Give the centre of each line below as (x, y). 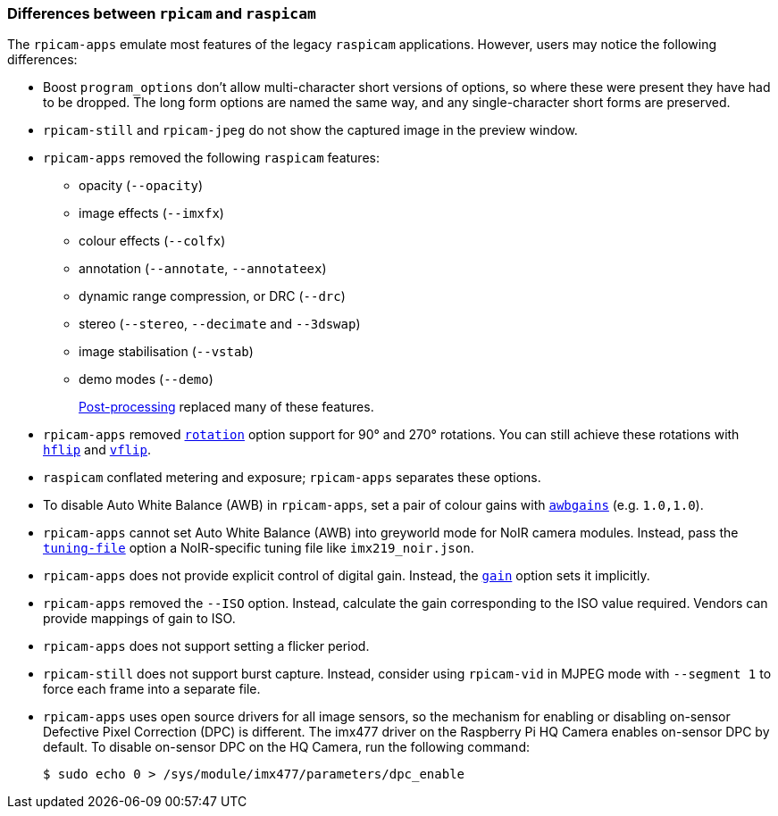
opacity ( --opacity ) (141, 186)
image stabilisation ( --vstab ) (166, 352)
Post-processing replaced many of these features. (226, 407)
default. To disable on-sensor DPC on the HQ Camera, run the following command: (286, 747)
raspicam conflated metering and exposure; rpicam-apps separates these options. (292, 478)
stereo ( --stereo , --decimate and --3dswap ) (220, 324)
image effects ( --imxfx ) (151, 213)
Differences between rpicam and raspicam (162, 13)
